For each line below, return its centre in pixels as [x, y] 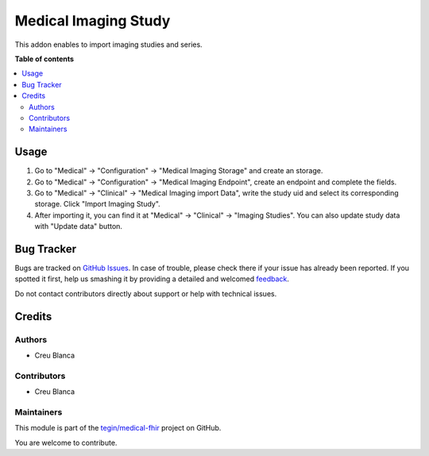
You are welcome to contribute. [66, 442]
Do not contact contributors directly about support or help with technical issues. [146, 293]
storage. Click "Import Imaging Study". [97, 204]
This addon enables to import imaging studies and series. [108, 44]
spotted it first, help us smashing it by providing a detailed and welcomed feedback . [152, 279]
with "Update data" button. [79, 226]
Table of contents [44, 59]
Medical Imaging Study [93, 21]
